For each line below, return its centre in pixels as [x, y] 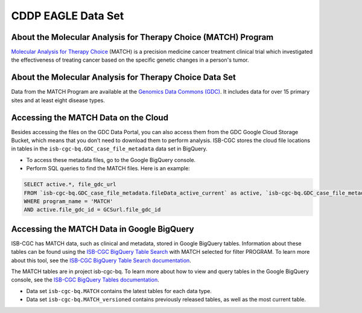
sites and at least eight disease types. [58, 100]
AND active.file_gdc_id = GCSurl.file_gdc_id [92, 210]
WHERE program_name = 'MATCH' [68, 201]
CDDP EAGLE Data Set [68, 16]
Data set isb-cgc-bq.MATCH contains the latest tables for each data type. [119, 291]
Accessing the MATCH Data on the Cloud [90, 118]
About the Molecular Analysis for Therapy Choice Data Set [124, 78]
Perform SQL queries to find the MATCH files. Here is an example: [108, 169]
